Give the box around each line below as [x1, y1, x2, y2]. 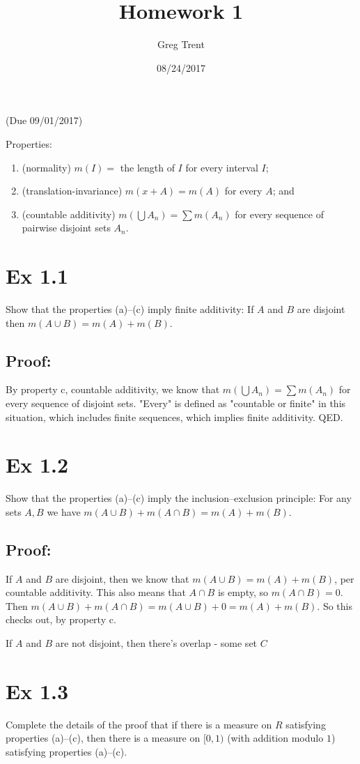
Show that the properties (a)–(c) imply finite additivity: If [6, 302, 254, 316]
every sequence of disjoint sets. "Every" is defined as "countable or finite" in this [6, 395, 346, 410]
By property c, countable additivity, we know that [6, 382, 220, 397]
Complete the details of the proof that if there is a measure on [6, 717, 272, 731]
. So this [317, 598, 352, 613]
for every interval [185, 160, 258, 174]
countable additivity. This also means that [6, 585, 186, 599]
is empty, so [217, 585, 268, 599]
